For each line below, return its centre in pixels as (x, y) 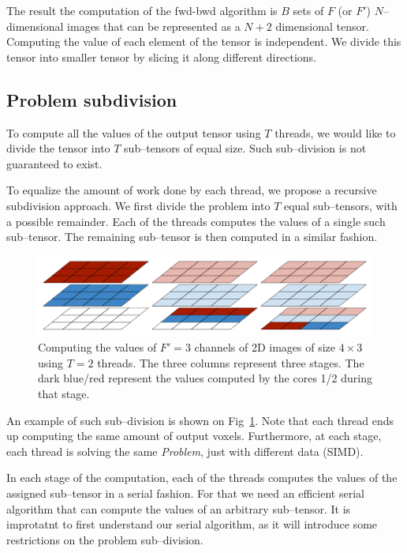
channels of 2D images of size (265, 347)
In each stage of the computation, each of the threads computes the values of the (202, 478)
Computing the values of (97, 347)
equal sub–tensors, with (340, 205)
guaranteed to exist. (54, 163)
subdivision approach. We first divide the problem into (138, 205)
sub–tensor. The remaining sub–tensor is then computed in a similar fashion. (192, 237)
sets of (308, 10)
